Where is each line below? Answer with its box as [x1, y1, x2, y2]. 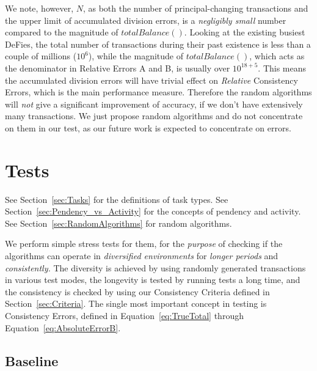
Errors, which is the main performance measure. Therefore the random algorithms [5, 86, 312, 98]
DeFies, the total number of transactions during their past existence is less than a [5, 37, 311, 50]
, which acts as [249, 50, 305, 62]
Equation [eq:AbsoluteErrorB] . [5, 321, 121, 334]
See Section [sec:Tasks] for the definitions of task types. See [5, 193, 228, 205]
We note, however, [5, 2, 74, 14]
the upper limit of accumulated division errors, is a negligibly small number [5, 13, 286, 26]
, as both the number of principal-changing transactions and [82, 2, 308, 14]
